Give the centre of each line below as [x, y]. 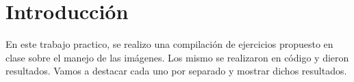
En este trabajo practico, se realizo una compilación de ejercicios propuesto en [169, 44]
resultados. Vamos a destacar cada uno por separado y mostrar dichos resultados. [176, 71]
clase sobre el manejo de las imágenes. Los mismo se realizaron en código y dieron [177, 57]
